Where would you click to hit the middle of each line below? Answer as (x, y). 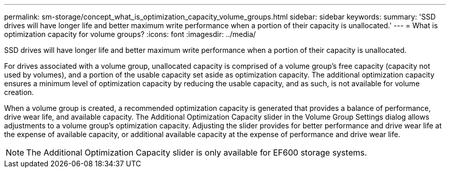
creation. (19, 92)
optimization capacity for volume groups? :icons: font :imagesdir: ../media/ (130, 34)
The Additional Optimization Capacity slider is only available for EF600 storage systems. (197, 152)
